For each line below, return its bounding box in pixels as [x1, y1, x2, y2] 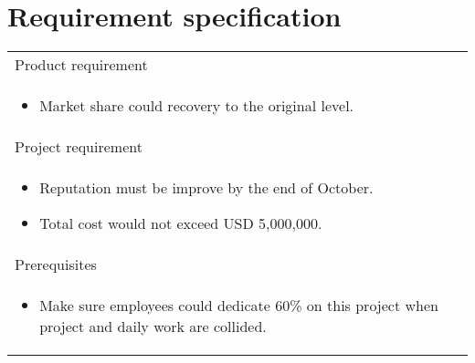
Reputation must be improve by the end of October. [39, 177, 374, 199]
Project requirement [15, 136, 142, 158]
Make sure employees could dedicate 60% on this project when [39, 295, 438, 316]
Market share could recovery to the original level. [39, 95, 354, 117]
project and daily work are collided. [39, 316, 267, 337]
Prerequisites [15, 254, 97, 275]
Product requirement [15, 54, 148, 76]
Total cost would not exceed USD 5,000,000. [39, 213, 322, 234]
